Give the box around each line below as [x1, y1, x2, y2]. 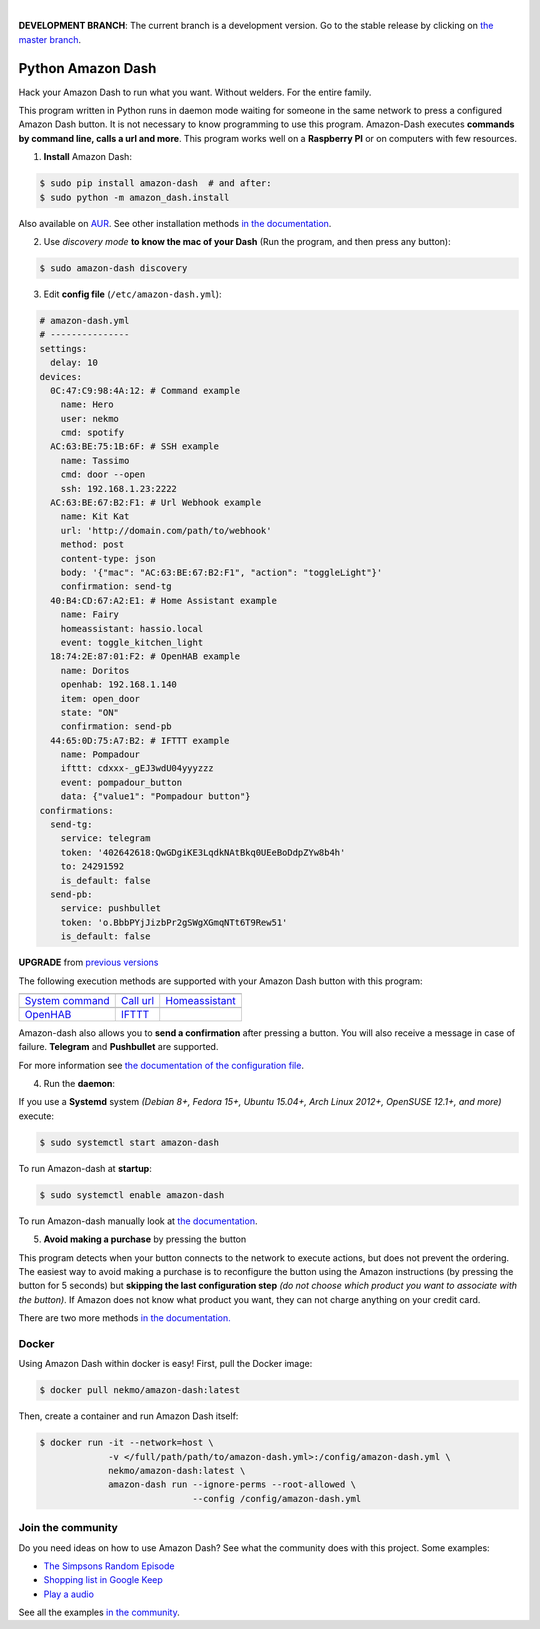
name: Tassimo [60, 455, 130, 466]
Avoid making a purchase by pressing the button [43, 1233, 247, 1245]
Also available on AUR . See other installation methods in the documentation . [18, 217, 332, 229]
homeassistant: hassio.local [60, 623, 204, 634]
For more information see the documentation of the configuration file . [18, 1059, 305, 1071]
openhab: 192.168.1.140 [60, 679, 177, 690]
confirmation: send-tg [60, 581, 172, 592]
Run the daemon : [43, 1078, 115, 1090]
